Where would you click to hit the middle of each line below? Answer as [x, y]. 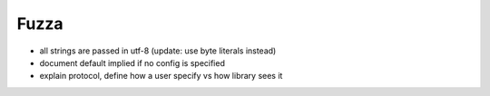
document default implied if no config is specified [132, 62]
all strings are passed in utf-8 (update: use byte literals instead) [158, 51]
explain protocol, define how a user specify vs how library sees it [161, 76]
